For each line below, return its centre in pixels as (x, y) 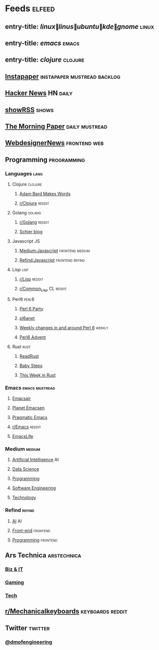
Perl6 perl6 (23, 299)
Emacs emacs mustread (30, 388)
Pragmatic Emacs (30, 418)
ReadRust (29, 356)
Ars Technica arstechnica (43, 555)
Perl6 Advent (33, 337)
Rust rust (21, 347)
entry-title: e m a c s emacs (42, 43)
